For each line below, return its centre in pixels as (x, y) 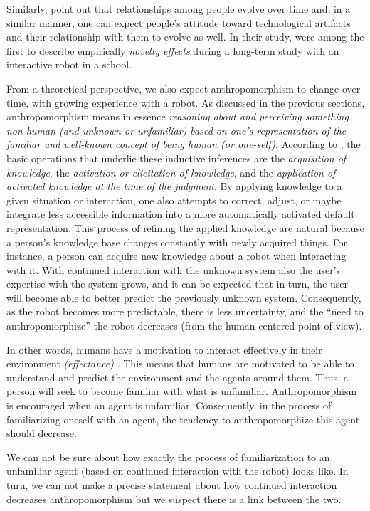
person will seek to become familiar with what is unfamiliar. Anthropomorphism (182, 391)
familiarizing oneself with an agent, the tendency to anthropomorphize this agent (183, 419)
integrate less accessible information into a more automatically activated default (181, 214)
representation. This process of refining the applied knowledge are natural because (186, 227)
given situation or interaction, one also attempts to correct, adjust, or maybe (174, 200)
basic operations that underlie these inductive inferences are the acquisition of (176, 158)
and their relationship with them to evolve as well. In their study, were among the (185, 37)
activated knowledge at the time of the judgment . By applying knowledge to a (174, 186)
